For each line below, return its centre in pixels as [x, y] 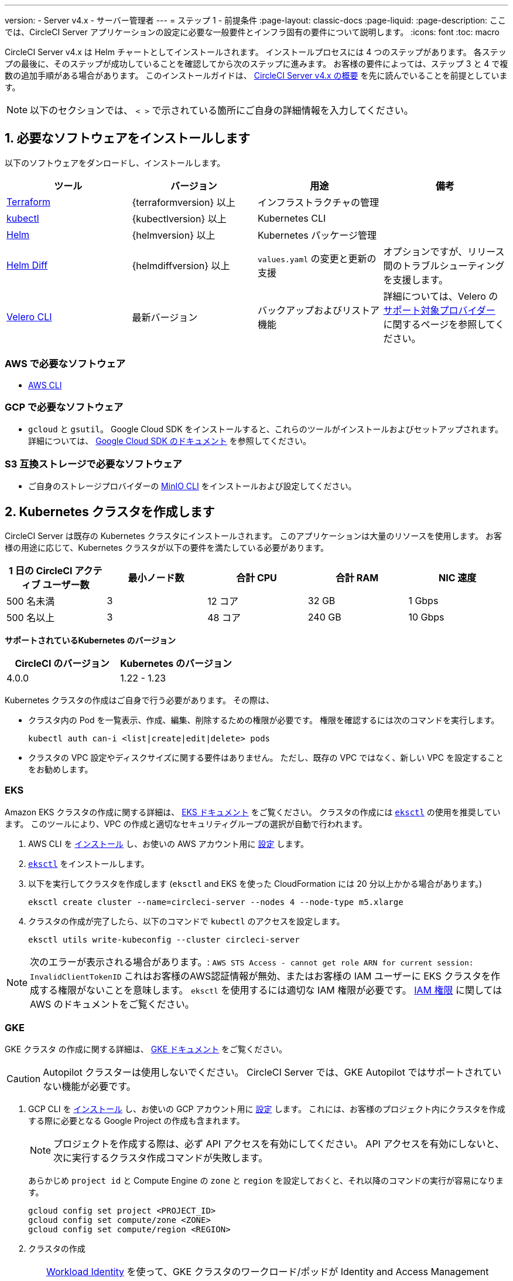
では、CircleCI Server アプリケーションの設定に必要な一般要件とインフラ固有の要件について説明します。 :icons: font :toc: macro [252, 32]
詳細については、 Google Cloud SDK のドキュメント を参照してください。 [170, 441]
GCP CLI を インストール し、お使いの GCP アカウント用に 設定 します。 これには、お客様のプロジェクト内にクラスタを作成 [267, 1109]
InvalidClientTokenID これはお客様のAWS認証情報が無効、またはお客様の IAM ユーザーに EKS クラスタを [260, 976]
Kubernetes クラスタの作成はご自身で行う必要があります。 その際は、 [140, 700]
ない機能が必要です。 [89, 1087]
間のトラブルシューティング [444, 265]
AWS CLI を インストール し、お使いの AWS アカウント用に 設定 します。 [169, 843]
